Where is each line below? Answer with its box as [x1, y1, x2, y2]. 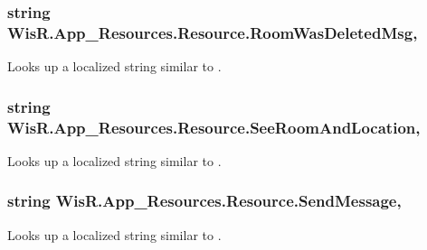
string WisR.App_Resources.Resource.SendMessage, [7, 190, 402, 212]
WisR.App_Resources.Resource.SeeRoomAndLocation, [7, 116, 421, 138]
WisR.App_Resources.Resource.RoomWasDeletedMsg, [7, 21, 418, 43]
